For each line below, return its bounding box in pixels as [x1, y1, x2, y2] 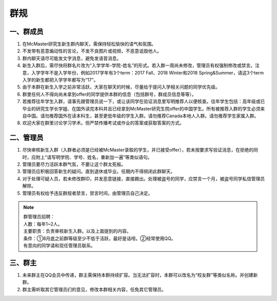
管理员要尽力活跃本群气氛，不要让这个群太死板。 [22, 161, 126, 167]
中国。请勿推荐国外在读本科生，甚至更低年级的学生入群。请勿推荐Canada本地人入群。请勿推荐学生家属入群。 [26, 112, 259, 119]
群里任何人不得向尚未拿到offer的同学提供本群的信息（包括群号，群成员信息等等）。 [22, 91, 197, 97]
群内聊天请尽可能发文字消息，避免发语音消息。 [22, 55, 122, 61]
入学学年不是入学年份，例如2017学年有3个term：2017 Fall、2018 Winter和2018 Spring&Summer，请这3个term [31, 69, 264, 76]
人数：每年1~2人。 [23, 221, 63, 227]
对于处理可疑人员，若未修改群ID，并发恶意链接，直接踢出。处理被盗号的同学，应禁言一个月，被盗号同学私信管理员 [22, 175, 265, 182]
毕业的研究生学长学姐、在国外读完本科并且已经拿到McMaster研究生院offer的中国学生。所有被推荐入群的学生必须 [22, 105, 261, 111]
